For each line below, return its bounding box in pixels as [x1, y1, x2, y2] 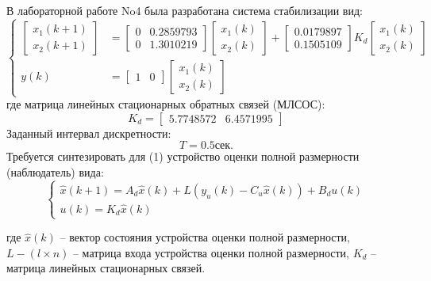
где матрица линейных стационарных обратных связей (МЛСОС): [6, 96, 325, 112]
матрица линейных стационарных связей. [6, 260, 206, 276]
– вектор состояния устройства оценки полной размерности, [60, 229, 350, 245]
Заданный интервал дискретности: [6, 124, 171, 141]
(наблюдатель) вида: [6, 163, 104, 180]
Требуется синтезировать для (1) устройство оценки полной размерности [6, 148, 360, 165]
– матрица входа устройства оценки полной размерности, [72, 244, 349, 260]
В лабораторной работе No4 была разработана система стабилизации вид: [6, 2, 363, 18]
